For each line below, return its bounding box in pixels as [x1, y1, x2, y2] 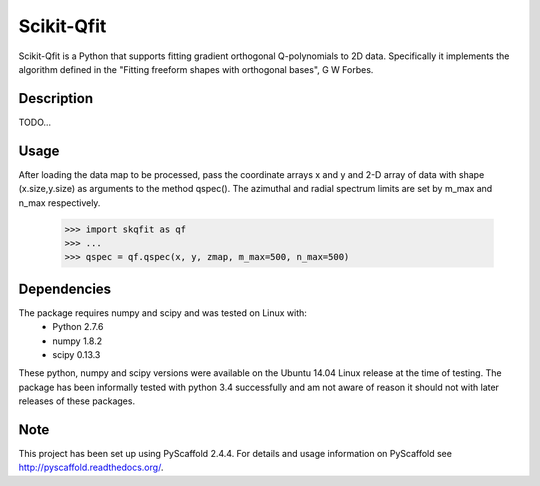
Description [18, 90, 94, 107]
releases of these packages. [18, 395, 135, 407]
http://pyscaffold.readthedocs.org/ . [18, 461, 164, 474]
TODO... [18, 116, 52, 128]
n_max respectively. [18, 196, 101, 209]
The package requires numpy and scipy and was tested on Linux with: [18, 306, 307, 319]
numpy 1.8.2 [52, 335, 103, 347]
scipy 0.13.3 [52, 348, 101, 360]
